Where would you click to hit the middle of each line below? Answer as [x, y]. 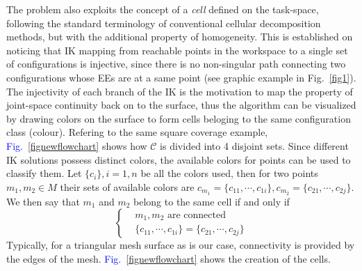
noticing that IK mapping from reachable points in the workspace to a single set [177, 50]
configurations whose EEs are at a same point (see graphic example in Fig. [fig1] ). [181, 77]
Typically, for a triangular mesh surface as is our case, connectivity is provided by [181, 245]
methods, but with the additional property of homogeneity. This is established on [180, 37]
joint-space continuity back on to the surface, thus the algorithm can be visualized [181, 105]
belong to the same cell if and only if [212, 201]
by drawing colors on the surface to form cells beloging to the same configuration [179, 118]
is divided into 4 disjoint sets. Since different [254, 145]
